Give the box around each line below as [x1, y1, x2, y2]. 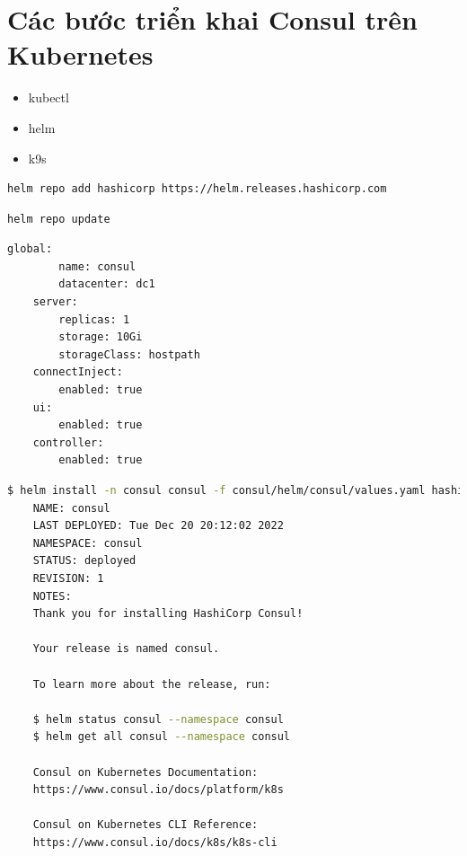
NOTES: [32, 589, 72, 603]
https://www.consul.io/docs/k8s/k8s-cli [32, 835, 278, 849]
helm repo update [7, 212, 110, 225]
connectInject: [32, 366, 123, 379]
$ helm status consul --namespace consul [32, 712, 284, 726]
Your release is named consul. [32, 642, 220, 656]
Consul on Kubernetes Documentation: [32, 765, 259, 779]
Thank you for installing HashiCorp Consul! [32, 607, 304, 621]
